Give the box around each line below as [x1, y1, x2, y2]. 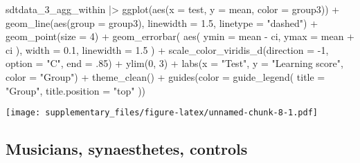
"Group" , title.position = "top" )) [6, 83, 146, 97]
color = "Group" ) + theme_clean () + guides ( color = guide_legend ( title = [6, 69, 325, 84]
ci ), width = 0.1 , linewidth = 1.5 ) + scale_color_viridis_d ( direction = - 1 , [6, 42, 329, 57]
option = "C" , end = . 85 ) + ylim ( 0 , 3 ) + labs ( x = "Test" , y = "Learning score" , [6, 56, 343, 70]
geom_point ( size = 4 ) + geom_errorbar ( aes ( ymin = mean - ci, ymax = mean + [6, 29, 355, 44]
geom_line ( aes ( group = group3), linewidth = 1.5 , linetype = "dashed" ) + [6, 15, 318, 30]
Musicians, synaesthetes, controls [6, 138, 248, 160]
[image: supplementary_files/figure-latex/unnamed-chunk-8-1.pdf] [6, 108, 318, 118]
